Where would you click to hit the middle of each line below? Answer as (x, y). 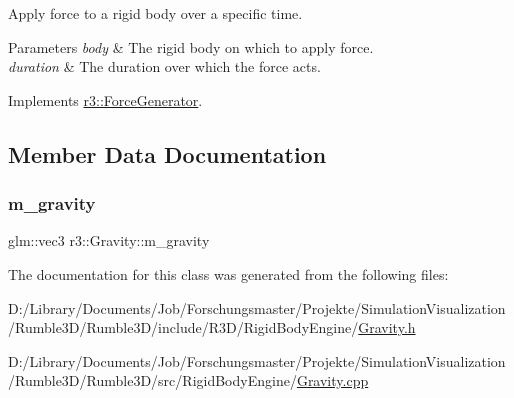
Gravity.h (387, 327)
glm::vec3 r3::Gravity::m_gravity (109, 240)
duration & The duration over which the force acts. (164, 66)
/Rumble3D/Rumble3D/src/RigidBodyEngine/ (152, 380)
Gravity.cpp (332, 380)
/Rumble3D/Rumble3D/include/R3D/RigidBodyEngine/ (183, 327)
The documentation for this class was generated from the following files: (228, 273)
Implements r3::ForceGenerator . (105, 99)
